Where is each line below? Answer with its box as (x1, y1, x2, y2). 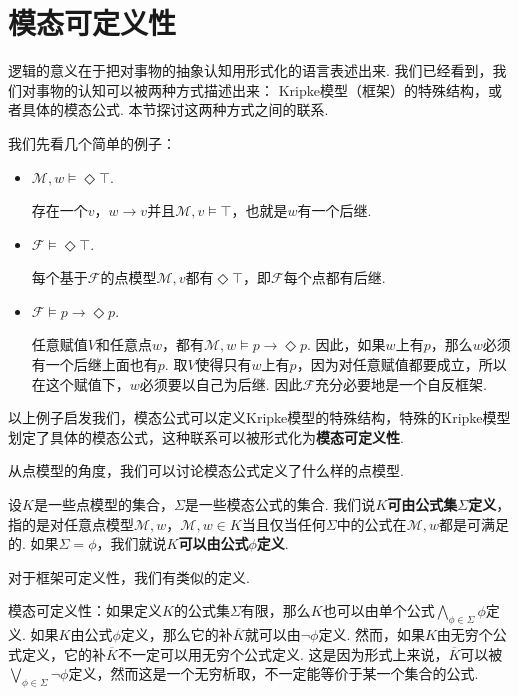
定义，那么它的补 (120, 624, 233, 645)
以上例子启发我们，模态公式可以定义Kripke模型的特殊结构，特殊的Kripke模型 (8, 407, 511, 428)
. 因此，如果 (307, 334, 386, 355)
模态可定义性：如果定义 (8, 600, 162, 621)
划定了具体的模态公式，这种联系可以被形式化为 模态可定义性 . (8, 426, 404, 447)
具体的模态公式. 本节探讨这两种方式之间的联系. (21, 99, 329, 120)
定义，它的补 (21, 643, 106, 664)
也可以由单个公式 (322, 600, 435, 621)
